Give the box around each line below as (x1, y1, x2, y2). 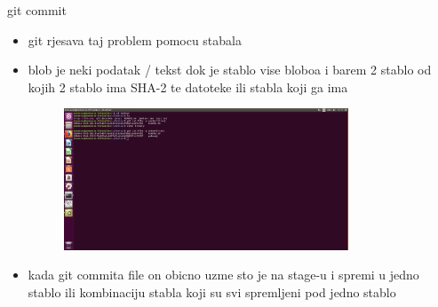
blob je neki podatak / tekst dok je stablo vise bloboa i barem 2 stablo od (28, 60, 432, 79)
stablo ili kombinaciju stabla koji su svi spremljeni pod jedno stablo (28, 283, 396, 301)
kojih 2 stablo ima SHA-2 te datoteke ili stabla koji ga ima (28, 77, 348, 96)
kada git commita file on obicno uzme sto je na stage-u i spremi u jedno (28, 265, 419, 284)
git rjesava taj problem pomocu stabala (28, 30, 242, 49)
